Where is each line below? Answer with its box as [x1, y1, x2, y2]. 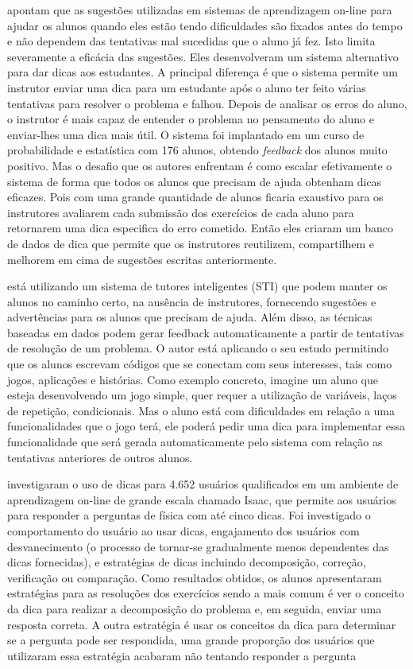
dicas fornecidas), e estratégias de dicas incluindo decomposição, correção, [7, 554, 366, 570]
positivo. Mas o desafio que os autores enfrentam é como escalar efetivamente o [7, 157, 392, 173]
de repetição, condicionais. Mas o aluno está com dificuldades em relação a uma [7, 402, 396, 418]
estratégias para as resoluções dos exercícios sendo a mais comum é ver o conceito [7, 585, 404, 601]
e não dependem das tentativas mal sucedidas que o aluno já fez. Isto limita [7, 33, 376, 49]
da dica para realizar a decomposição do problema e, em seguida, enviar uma [7, 600, 382, 616]
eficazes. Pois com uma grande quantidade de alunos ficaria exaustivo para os [7, 189, 384, 205]
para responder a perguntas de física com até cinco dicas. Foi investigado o [7, 507, 371, 523]
